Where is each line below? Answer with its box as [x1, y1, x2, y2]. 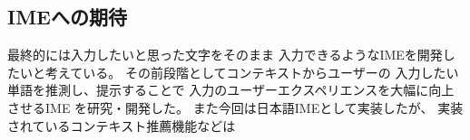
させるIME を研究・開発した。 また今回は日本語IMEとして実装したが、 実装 [7, 98, 464, 117]
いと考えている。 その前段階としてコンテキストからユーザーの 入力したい [19, 62, 459, 81]
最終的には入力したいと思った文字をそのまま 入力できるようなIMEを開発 [7, 45, 443, 64]
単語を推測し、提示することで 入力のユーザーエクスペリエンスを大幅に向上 [7, 80, 455, 99]
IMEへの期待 [7, 3, 127, 31]
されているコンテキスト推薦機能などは [7, 116, 236, 135]
